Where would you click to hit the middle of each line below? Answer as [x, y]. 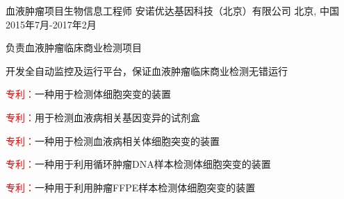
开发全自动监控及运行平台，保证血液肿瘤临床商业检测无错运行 [147, 70]
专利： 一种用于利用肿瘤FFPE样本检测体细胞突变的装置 [131, 187]
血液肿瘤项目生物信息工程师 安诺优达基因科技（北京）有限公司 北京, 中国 [172, 10]
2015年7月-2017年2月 [51, 24]
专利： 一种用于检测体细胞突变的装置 [88, 94]
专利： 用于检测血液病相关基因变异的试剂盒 [103, 117]
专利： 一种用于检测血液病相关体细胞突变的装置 [113, 140]
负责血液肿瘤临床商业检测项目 [74, 47]
